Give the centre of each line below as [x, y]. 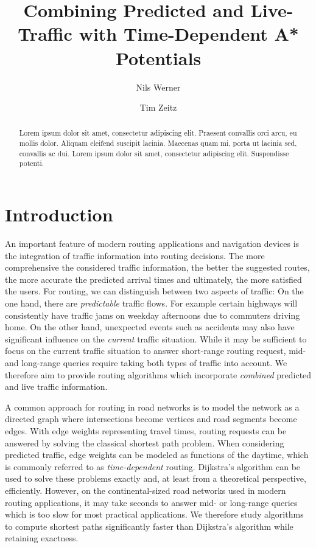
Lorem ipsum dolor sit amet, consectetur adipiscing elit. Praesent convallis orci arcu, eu [158, 133]
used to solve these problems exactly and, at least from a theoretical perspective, [156, 478]
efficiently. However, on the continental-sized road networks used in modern [146, 490]
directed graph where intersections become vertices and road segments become [151, 419]
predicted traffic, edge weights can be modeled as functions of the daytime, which [157, 455]
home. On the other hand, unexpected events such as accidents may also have [150, 327]
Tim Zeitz [158, 107]
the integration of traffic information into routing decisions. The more [135, 255]
